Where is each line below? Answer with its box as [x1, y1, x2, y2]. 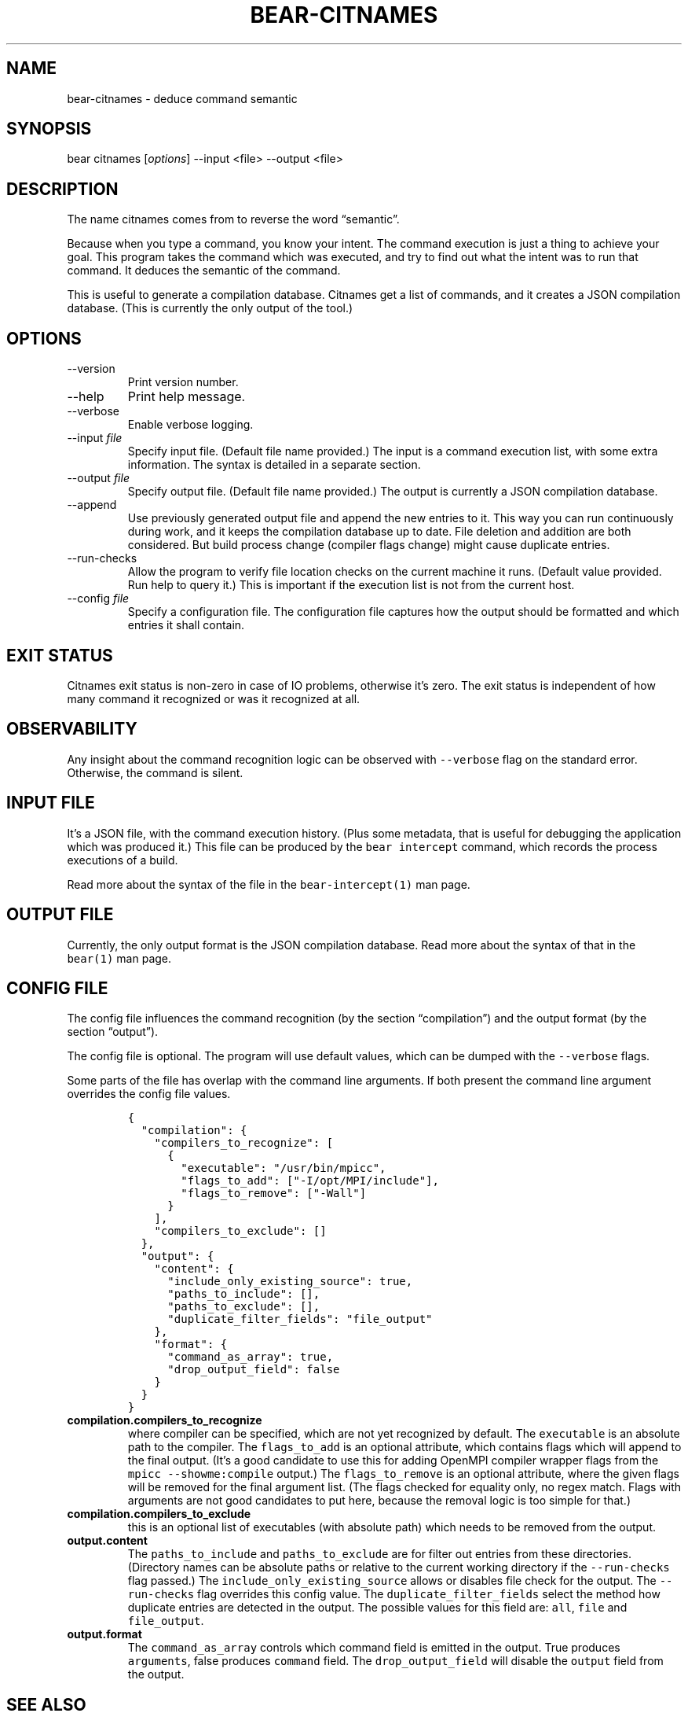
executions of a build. [67, 853, 178, 867]
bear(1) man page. [67, 951, 172, 965]
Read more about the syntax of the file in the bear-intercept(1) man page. [67, 877, 470, 891]
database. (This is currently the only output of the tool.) [67, 301, 353, 315]
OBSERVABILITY [6, 719, 137, 739]
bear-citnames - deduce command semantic [67, 91, 298, 105]
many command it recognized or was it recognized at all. [67, 691, 360, 705]
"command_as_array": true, [167, 1350, 334, 1364]
